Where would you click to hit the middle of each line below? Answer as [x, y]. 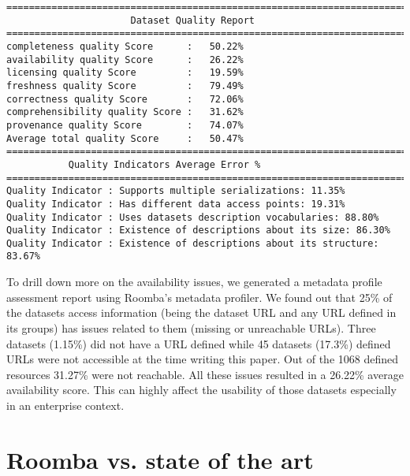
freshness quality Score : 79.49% [125, 86]
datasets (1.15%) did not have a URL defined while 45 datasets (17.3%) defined [199, 343]
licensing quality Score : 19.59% [125, 73]
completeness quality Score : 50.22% [125, 46]
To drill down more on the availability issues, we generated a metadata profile [194, 282]
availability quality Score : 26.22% [125, 59]
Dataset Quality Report [192, 20]
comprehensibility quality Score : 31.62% [125, 112]
